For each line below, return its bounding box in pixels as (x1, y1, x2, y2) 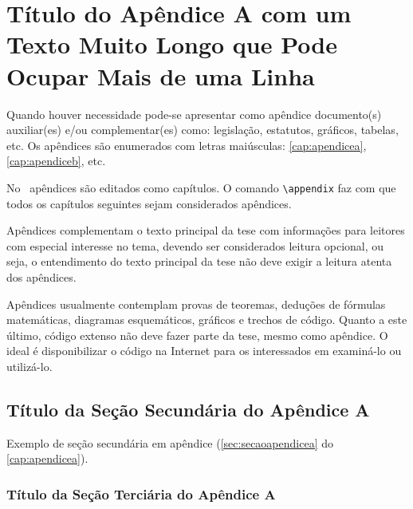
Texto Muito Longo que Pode (6, 28, 337, 61)
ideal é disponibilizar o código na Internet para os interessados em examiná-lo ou (6, 342, 402, 359)
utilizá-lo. (6, 357, 53, 374)
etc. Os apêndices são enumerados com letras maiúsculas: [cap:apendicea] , (6, 136, 367, 153)
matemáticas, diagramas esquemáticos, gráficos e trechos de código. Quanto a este (6, 311, 407, 328)
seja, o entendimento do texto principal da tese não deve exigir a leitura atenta (6, 253, 392, 270)
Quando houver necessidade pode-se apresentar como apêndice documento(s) (6, 105, 382, 122)
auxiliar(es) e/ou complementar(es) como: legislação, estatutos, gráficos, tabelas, (6, 121, 399, 138)
